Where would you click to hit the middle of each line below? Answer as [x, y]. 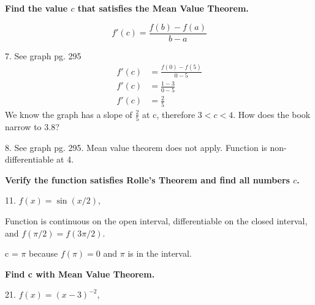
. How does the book [272, 114]
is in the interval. [160, 253]
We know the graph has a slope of [69, 114]
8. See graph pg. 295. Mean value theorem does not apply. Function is [136, 147]
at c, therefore [169, 114]
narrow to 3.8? [32, 126]
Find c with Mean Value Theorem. [80, 274]
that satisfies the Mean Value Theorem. [163, 8]
